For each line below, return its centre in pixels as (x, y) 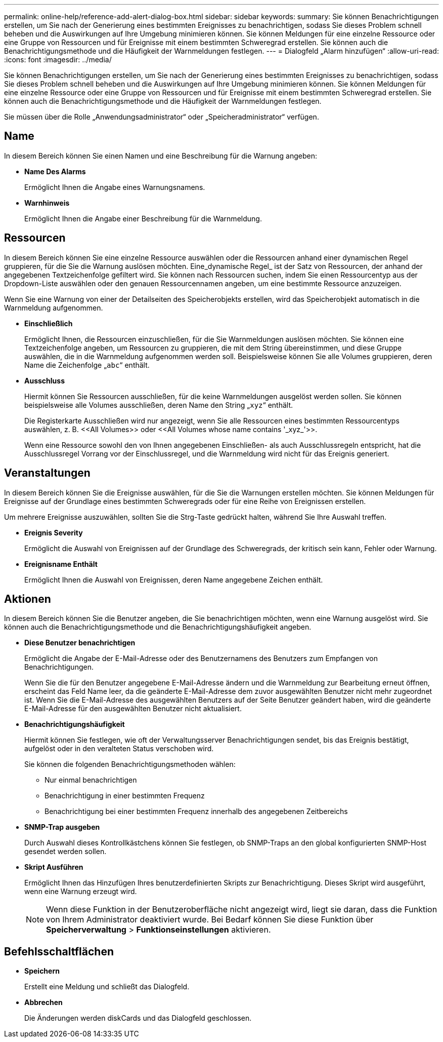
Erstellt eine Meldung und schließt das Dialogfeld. (107, 987)
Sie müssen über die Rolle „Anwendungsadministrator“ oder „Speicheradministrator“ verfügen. (162, 117)
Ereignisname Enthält (61, 564)
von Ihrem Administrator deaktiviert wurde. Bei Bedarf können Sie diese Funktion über (210, 920)
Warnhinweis (47, 203)
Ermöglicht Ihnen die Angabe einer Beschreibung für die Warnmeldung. (143, 218)
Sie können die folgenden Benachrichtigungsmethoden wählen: (130, 764)
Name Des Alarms (55, 171)
